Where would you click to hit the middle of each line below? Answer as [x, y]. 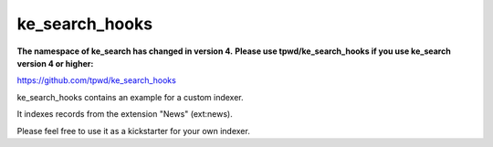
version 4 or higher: [55, 63]
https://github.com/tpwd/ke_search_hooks [97, 80]
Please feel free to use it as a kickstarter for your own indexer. [133, 131]
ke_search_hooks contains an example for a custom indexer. [130, 97]
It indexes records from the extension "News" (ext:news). [125, 114]
